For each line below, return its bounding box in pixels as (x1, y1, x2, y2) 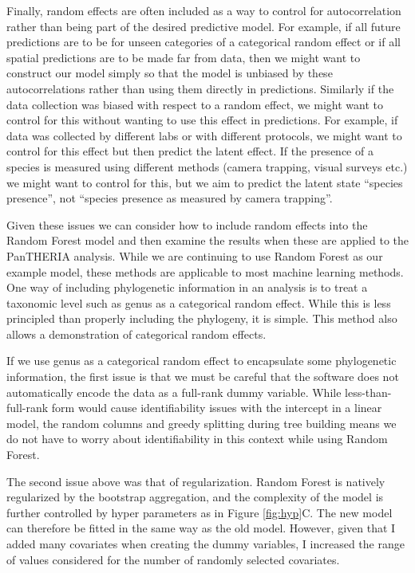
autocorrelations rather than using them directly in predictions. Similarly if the (6, 80, 394, 96)
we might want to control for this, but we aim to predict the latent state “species (6, 174, 403, 190)
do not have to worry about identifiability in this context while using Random (6, 430, 388, 447)
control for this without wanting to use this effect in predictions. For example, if (6, 112, 398, 128)
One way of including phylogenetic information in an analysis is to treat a (6, 279, 368, 296)
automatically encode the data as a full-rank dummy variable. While (6, 383, 342, 400)
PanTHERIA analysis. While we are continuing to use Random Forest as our (6, 247, 383, 264)
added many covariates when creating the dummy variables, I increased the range (6, 536, 405, 551)
